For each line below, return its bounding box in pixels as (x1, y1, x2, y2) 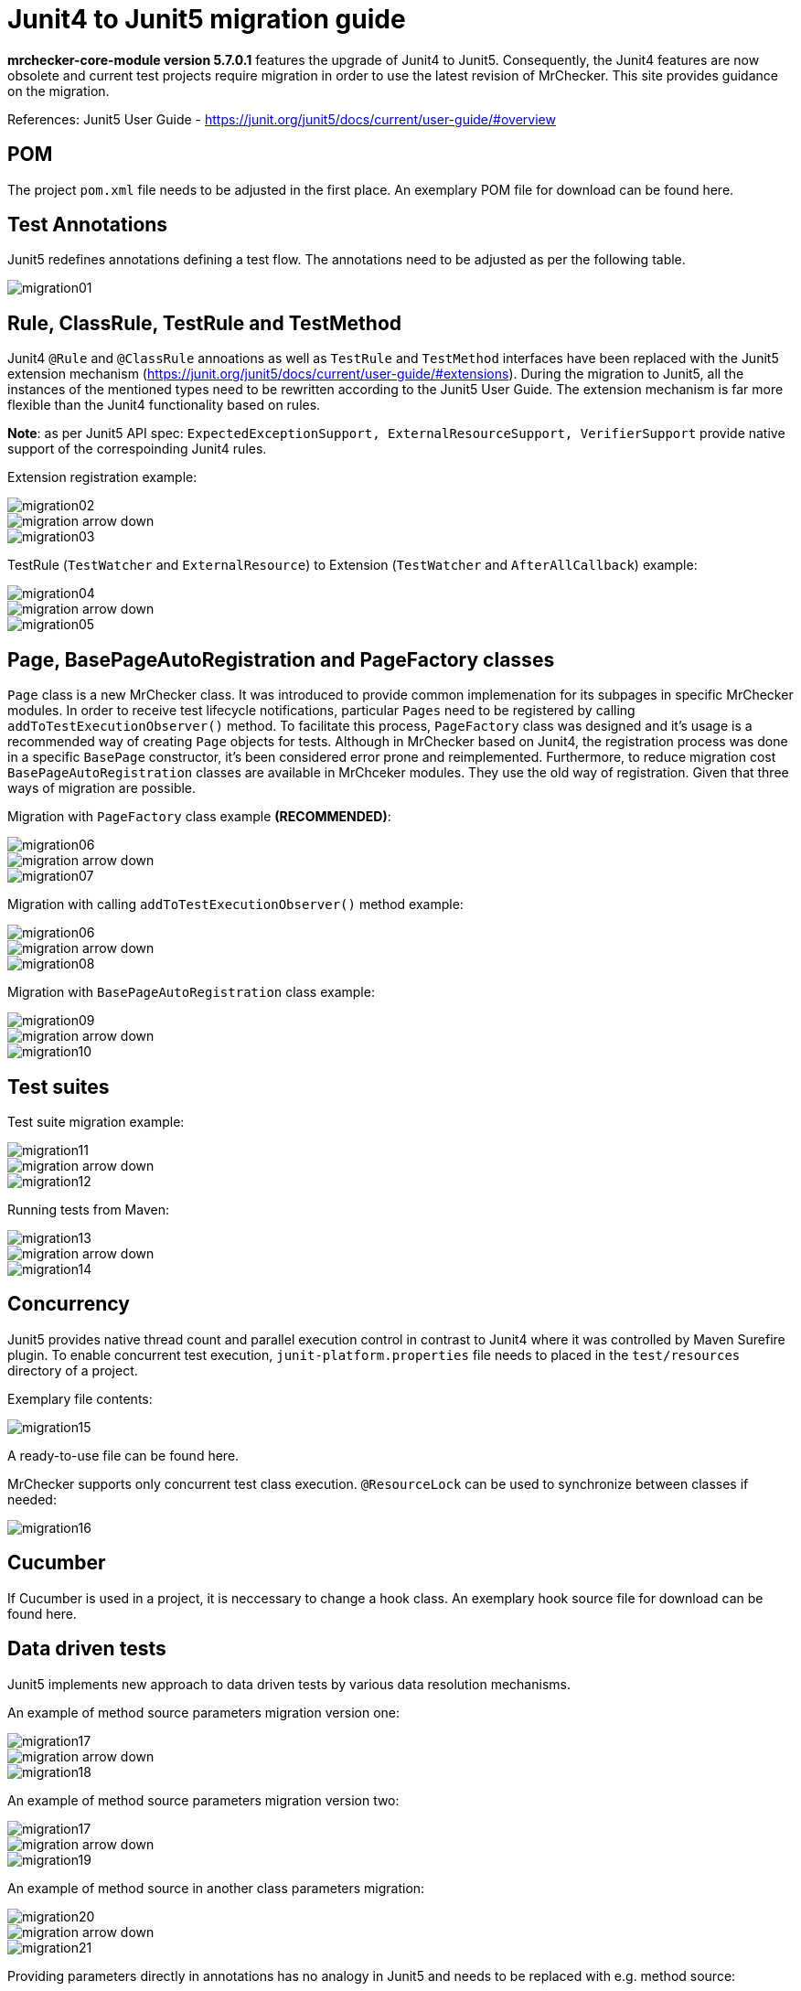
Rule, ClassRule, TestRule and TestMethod (7, 311, 402, 335)
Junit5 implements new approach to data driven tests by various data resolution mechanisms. (7, 1675, 571, 1692)
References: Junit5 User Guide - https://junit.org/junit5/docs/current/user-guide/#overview (7, 111, 556, 127)
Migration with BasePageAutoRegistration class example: (7, 984, 375, 1001)
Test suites (7, 1075, 110, 1098)
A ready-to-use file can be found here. (7, 1447, 240, 1463)
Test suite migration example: (7, 1113, 185, 1129)
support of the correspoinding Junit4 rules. (7, 441, 267, 457)
